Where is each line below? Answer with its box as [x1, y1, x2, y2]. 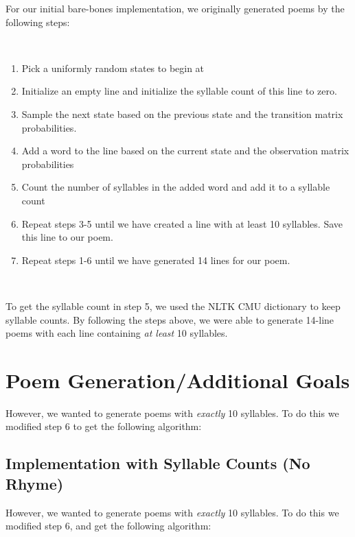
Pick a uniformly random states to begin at [21, 60, 205, 75]
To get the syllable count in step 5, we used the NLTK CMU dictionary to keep [5, 298, 341, 313]
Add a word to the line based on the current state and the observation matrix [21, 143, 350, 158]
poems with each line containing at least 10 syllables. [5, 326, 228, 340]
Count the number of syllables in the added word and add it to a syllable [21, 180, 330, 194]
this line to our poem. [21, 230, 113, 244]
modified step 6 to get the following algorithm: [5, 419, 202, 433]
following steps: [5, 14, 70, 29]
